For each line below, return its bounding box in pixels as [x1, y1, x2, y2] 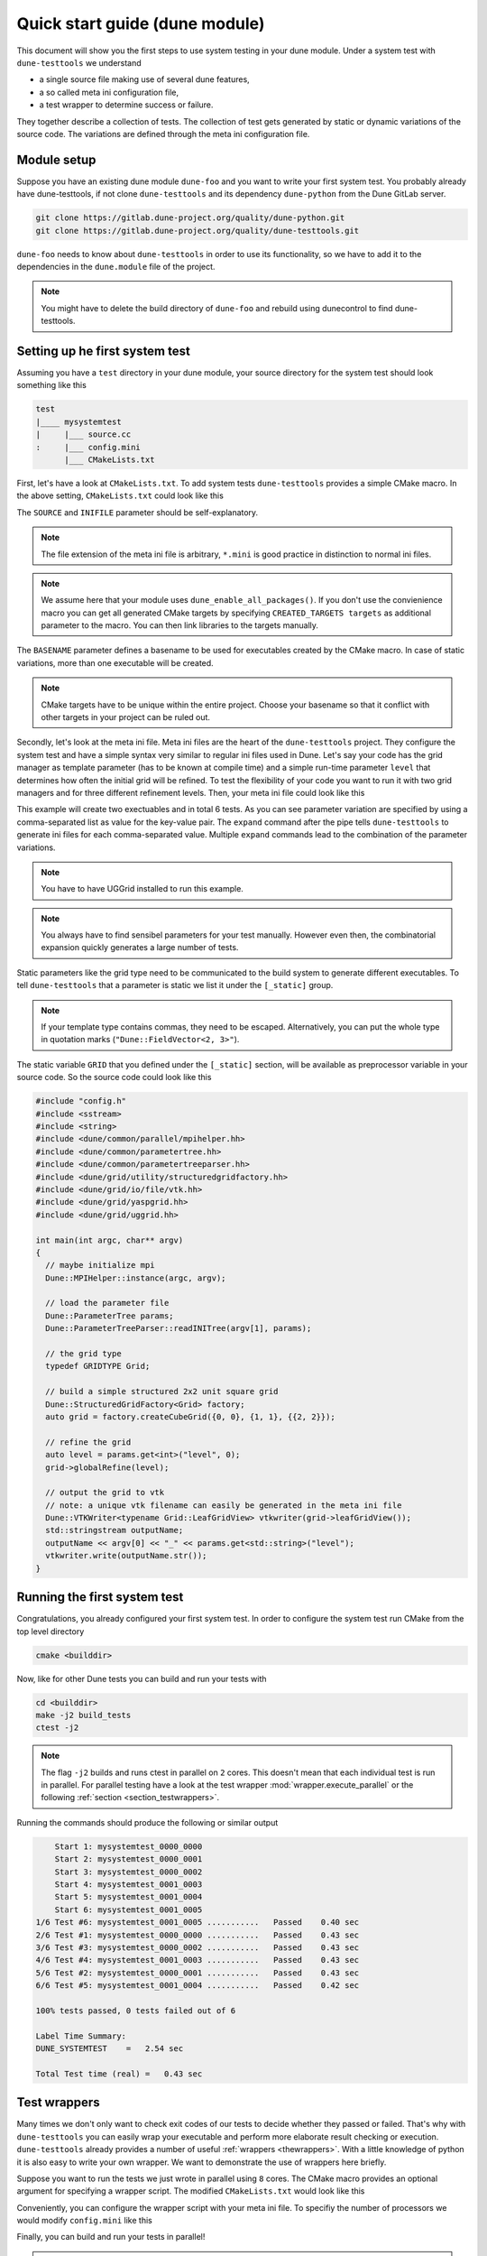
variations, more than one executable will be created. [16, 657, 214, 668]
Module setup [16, 152, 96, 167]
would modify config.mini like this [16, 2215, 152, 2226]
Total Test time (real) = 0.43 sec [35, 2068, 203, 2079]
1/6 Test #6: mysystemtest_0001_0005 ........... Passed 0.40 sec [35, 1918, 360, 1928]
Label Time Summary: [35, 2030, 126, 2041]
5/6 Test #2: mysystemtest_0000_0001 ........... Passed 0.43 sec [35, 1967, 360, 1978]
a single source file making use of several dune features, [39, 74, 250, 85]
